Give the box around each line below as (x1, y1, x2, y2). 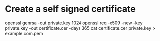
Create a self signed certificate (5, 3, 136, 15)
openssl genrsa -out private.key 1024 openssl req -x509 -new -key (5, 20, 143, 26)
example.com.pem (5, 30, 43, 36)
